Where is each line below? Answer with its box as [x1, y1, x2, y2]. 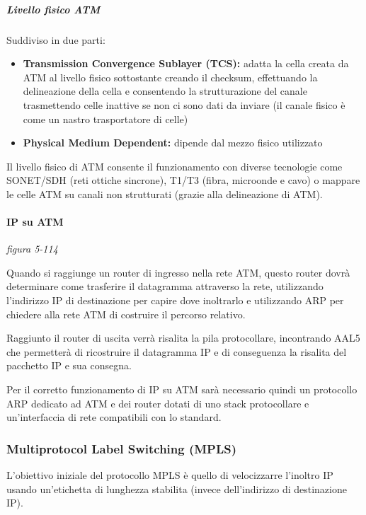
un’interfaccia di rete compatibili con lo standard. [6, 410, 222, 424]
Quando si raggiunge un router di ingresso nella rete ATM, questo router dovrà [6, 265, 350, 279]
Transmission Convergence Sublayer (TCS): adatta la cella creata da [23, 56, 349, 71]
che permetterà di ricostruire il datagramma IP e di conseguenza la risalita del [6, 344, 347, 359]
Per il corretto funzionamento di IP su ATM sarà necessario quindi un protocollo [6, 382, 358, 397]
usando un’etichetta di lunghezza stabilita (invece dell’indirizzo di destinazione [6, 481, 347, 496]
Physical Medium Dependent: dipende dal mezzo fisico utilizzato [23, 135, 323, 150]
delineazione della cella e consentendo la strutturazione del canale [23, 83, 307, 98]
